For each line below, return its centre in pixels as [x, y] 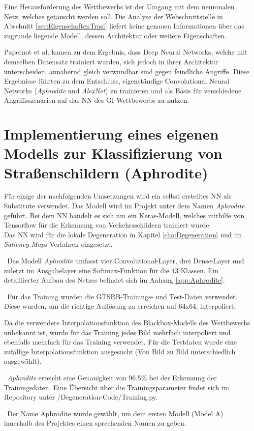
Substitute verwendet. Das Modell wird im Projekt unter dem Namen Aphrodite [124, 206]
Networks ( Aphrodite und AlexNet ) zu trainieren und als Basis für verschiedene [123, 90]
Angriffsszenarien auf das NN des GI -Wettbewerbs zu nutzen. [96, 100]
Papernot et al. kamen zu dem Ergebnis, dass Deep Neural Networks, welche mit [126, 52]
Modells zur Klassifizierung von [113, 153]
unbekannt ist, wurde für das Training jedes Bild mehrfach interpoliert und [117, 332]
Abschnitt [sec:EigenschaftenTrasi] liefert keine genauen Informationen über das [124, 26]
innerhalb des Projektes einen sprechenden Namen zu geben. [95, 423]
